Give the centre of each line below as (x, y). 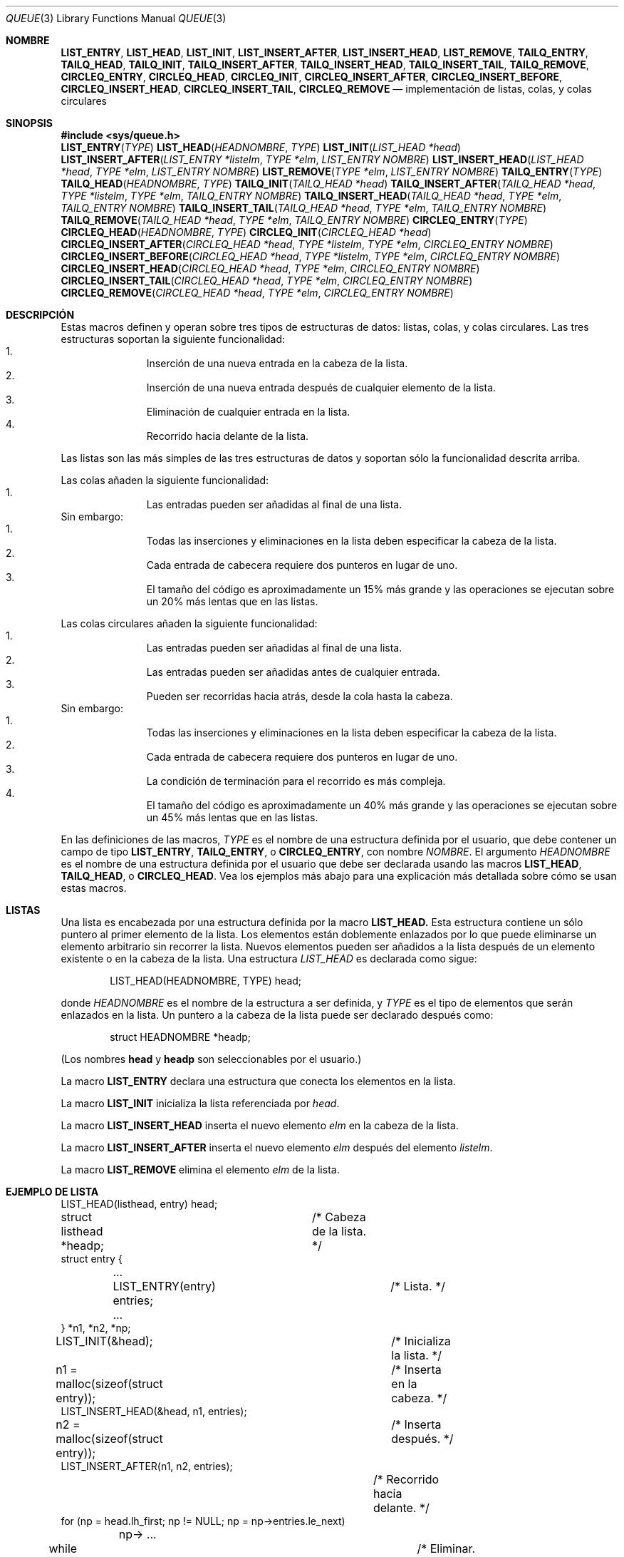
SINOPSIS (29, 123)
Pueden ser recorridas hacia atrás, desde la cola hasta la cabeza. (300, 696)
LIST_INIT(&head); (104, 1341)
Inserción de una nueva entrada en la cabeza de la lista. (277, 363)
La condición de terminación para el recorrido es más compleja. (296, 781)
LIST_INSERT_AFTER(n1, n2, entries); (147, 1466)
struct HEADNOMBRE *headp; (181, 1037)
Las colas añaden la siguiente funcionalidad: (165, 480)
